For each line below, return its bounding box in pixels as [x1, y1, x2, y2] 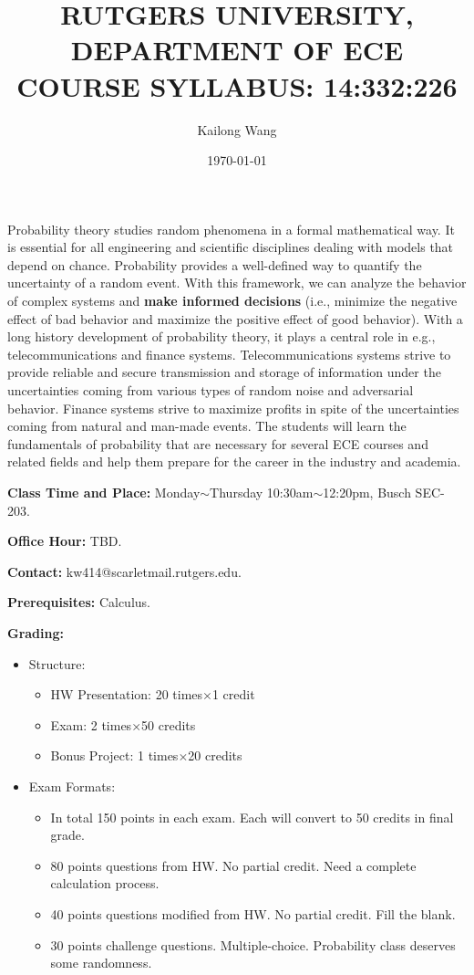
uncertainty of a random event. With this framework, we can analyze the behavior [7, 273, 467, 292]
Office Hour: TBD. [7, 531, 122, 550]
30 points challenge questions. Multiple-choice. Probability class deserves [50, 935, 456, 954]
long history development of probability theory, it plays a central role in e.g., [7, 327, 436, 346]
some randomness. [50, 953, 152, 972]
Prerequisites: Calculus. [7, 592, 150, 612]
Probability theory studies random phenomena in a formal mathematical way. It [7, 219, 455, 238]
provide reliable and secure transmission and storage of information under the [7, 362, 441, 382]
